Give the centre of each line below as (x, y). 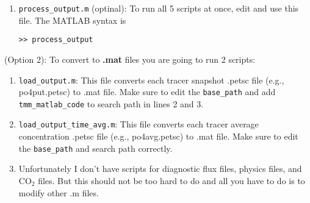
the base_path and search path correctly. (96, 148)
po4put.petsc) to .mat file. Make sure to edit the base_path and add (147, 92)
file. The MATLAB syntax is (72, 20)
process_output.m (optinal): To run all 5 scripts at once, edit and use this (159, 8)
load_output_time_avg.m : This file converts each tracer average (139, 124)
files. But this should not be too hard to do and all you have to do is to (171, 180)
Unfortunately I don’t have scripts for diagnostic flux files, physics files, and (160, 169)
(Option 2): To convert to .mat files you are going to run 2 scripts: (130, 59)
